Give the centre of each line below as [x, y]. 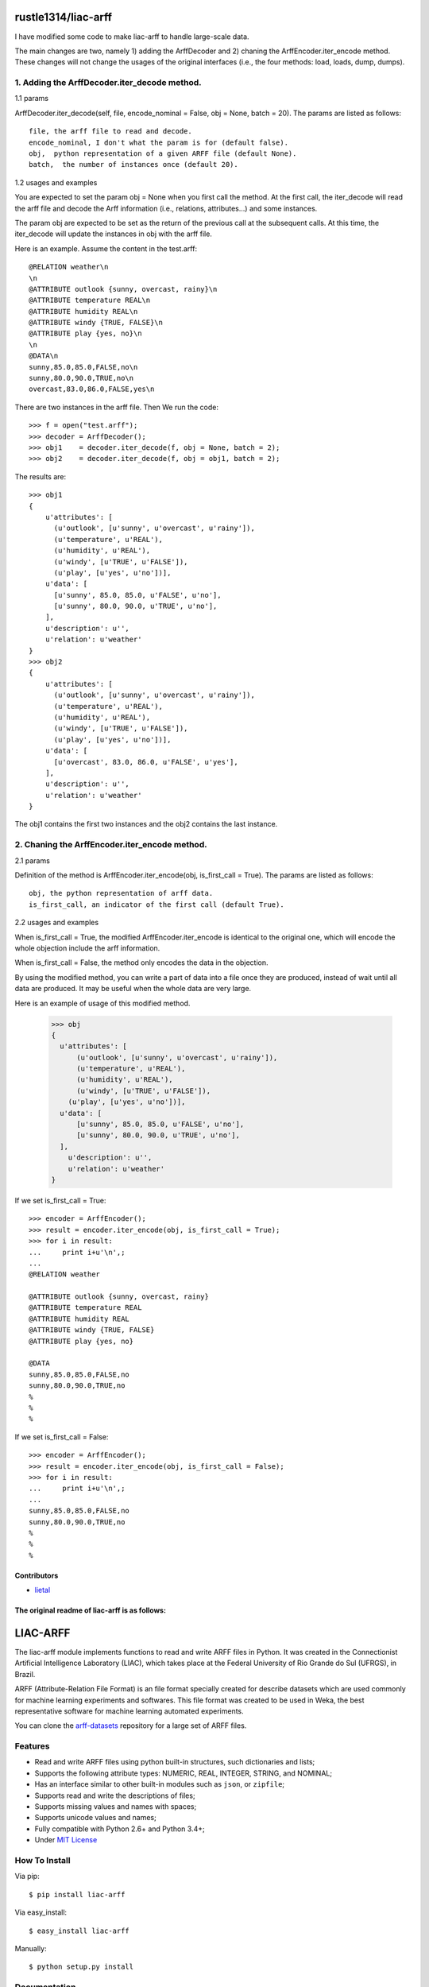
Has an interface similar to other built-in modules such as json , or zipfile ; [160, 1784]
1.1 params [32, 99]
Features [32, 1746]
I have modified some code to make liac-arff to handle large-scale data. [132, 37]
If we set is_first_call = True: [60, 1200]
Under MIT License [66, 1840]
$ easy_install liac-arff [79, 1931]
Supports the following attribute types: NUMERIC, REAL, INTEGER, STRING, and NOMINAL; [184, 1773]
